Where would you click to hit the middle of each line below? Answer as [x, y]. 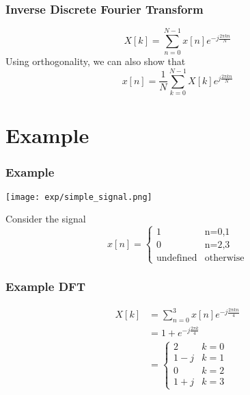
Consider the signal [46, 219]
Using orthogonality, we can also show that [96, 61]
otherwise [224, 258]
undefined [177, 258]
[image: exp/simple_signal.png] [79, 197]
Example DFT [46, 286]
